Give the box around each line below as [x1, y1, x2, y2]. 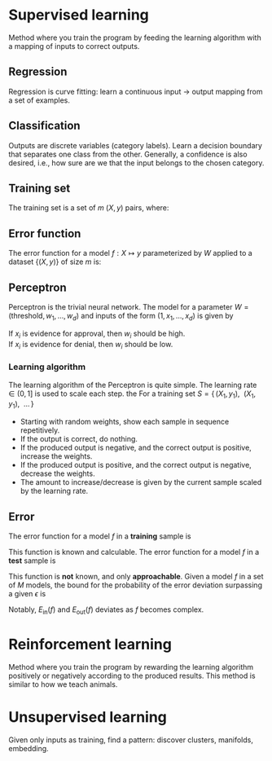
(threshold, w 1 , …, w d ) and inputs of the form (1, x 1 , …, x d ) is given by [8, 311, 234, 323]
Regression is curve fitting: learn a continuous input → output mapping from [8, 86, 263, 96]
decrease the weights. [20, 468, 95, 478]
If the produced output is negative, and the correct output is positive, [20, 442, 252, 453]
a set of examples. [8, 95, 71, 105]
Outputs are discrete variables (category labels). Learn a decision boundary [8, 140, 263, 150]
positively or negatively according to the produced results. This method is [8, 671, 256, 680]
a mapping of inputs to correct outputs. [8, 41, 140, 51]
